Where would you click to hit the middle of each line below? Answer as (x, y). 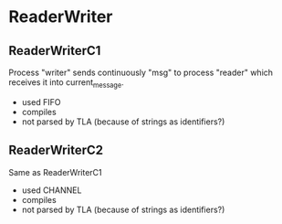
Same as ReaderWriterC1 (55, 172)
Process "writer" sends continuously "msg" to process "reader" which (141, 72)
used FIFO (41, 101)
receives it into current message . (66, 83)
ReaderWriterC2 (56, 150)
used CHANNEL (52, 190)
